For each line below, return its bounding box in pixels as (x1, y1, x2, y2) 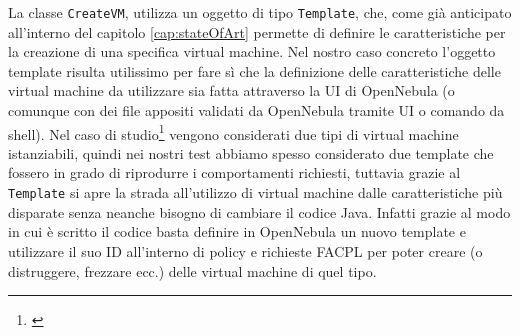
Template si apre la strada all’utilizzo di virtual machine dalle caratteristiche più (8, 182, 503, 203)
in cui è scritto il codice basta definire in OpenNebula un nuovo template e (8, 221, 466, 242)
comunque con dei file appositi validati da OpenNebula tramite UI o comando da (8, 100, 505, 121)
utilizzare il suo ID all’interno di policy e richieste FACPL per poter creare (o (8, 240, 483, 261)
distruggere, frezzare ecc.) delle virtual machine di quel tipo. (8, 260, 377, 281)
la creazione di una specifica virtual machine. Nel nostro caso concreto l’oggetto (8, 41, 496, 62)
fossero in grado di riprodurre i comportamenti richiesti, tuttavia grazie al (8, 162, 461, 183)
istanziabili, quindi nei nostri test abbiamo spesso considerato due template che (8, 142, 494, 163)
